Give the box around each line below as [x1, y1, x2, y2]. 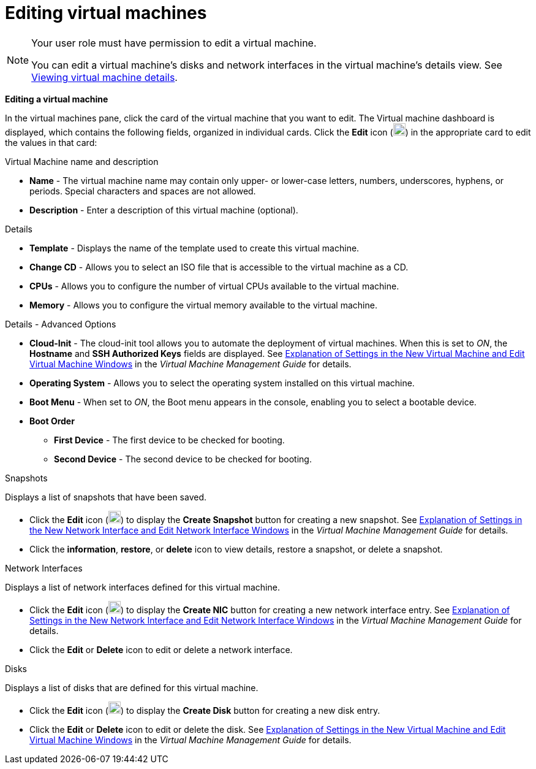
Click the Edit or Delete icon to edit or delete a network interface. [29, 644, 293, 655]
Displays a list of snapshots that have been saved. [5, 491, 207, 502]
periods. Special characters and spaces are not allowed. [29, 185, 256, 196]
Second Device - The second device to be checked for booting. [54, 453, 312, 464]
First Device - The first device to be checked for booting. [54, 434, 285, 445]
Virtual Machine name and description [5, 156, 159, 167]
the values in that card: [5, 137, 97, 148]
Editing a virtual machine [5, 93, 108, 104]
